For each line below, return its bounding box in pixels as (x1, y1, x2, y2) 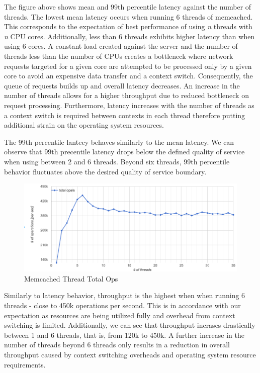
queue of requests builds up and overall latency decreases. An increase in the (4, 80, 240, 90)
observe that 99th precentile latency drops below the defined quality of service (4, 146, 245, 157)
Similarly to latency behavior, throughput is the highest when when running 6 (4, 290, 245, 301)
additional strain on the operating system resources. (4, 120, 164, 130)
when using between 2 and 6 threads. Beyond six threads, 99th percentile (4, 156, 230, 166)
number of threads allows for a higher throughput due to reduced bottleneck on (4, 90, 249, 101)
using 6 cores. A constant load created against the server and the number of (4, 41, 238, 51)
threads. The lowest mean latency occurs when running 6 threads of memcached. (4, 11, 253, 22)
